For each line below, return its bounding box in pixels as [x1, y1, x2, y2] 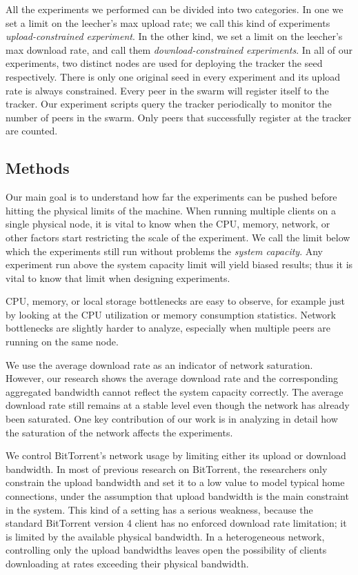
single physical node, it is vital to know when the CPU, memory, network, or [6, 216, 330, 231]
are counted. [6, 123, 58, 138]
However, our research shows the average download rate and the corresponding [6, 371, 339, 385]
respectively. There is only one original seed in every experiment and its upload [6, 69, 341, 83]
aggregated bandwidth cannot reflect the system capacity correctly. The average [6, 384, 344, 399]
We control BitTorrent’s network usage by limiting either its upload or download [6, 448, 346, 463]
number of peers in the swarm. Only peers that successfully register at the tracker [6, 110, 352, 124]
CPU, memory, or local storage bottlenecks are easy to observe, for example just [6, 294, 345, 308]
